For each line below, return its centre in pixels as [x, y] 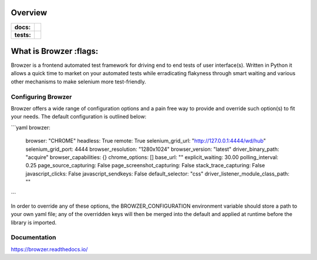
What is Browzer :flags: [55, 51]
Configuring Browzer [41, 97]
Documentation [33, 238]
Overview [29, 13]
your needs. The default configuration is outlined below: [79, 117]
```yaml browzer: [31, 127]
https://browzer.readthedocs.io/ [49, 249]
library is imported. [34, 222]
